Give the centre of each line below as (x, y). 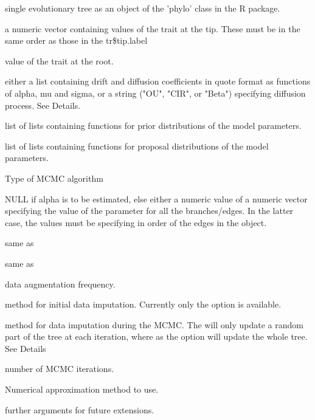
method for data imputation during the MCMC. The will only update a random (154, 324)
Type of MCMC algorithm (54, 178)
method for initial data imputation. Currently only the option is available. (143, 304)
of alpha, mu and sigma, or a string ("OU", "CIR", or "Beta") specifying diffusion (155, 93)
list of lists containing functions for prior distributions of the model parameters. (153, 126)
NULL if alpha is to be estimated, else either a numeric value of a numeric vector (156, 198)
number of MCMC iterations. (60, 369)
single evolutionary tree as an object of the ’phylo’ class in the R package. (143, 8)
